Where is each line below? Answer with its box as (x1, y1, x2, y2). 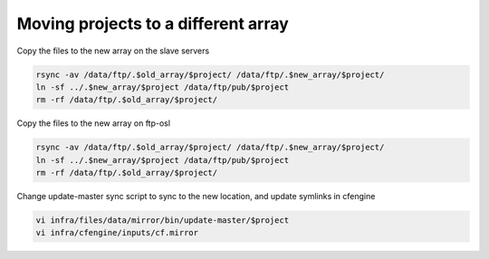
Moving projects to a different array (16, 14, 289, 34)
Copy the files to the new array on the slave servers (16, 45, 210, 56)
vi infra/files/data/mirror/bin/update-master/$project (35, 216, 290, 225)
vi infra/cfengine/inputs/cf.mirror (35, 227, 199, 238)
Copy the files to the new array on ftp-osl (16, 118, 171, 129)
